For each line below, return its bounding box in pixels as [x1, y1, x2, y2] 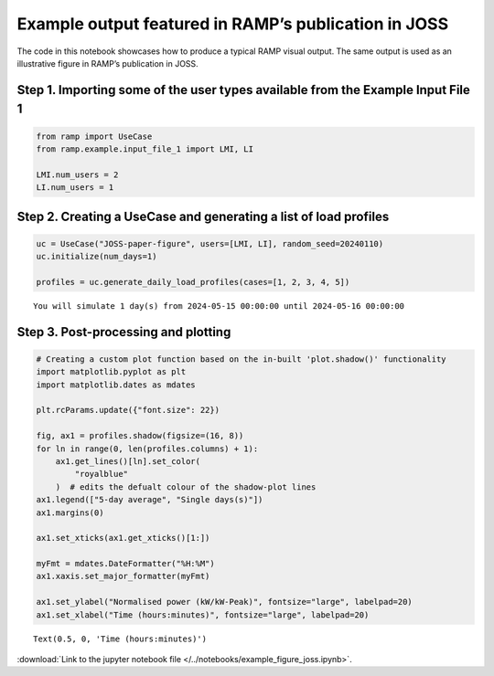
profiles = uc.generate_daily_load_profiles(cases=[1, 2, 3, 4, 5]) [36, 277, 350, 287]
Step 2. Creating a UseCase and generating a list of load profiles [16, 208, 390, 224]
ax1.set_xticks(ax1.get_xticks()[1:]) [36, 533, 210, 544]
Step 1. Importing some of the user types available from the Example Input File [16, 82, 471, 98]
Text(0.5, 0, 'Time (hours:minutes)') [33, 633, 208, 644]
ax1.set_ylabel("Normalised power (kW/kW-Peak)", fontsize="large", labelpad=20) [36, 597, 413, 607]
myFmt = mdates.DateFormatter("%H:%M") [36, 558, 215, 569]
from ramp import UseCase [36, 131, 153, 142]
